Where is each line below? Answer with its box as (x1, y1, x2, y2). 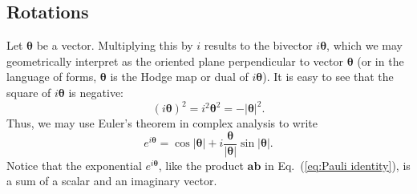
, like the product (158, 156, 244, 173)
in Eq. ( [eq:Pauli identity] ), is (265, 156, 411, 173)
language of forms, (6, 68, 97, 85)
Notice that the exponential (6, 156, 142, 173)
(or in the (357, 52, 404, 69)
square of (6, 83, 51, 100)
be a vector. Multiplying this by (36, 37, 193, 54)
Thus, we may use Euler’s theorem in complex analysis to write (6, 115, 318, 131)
